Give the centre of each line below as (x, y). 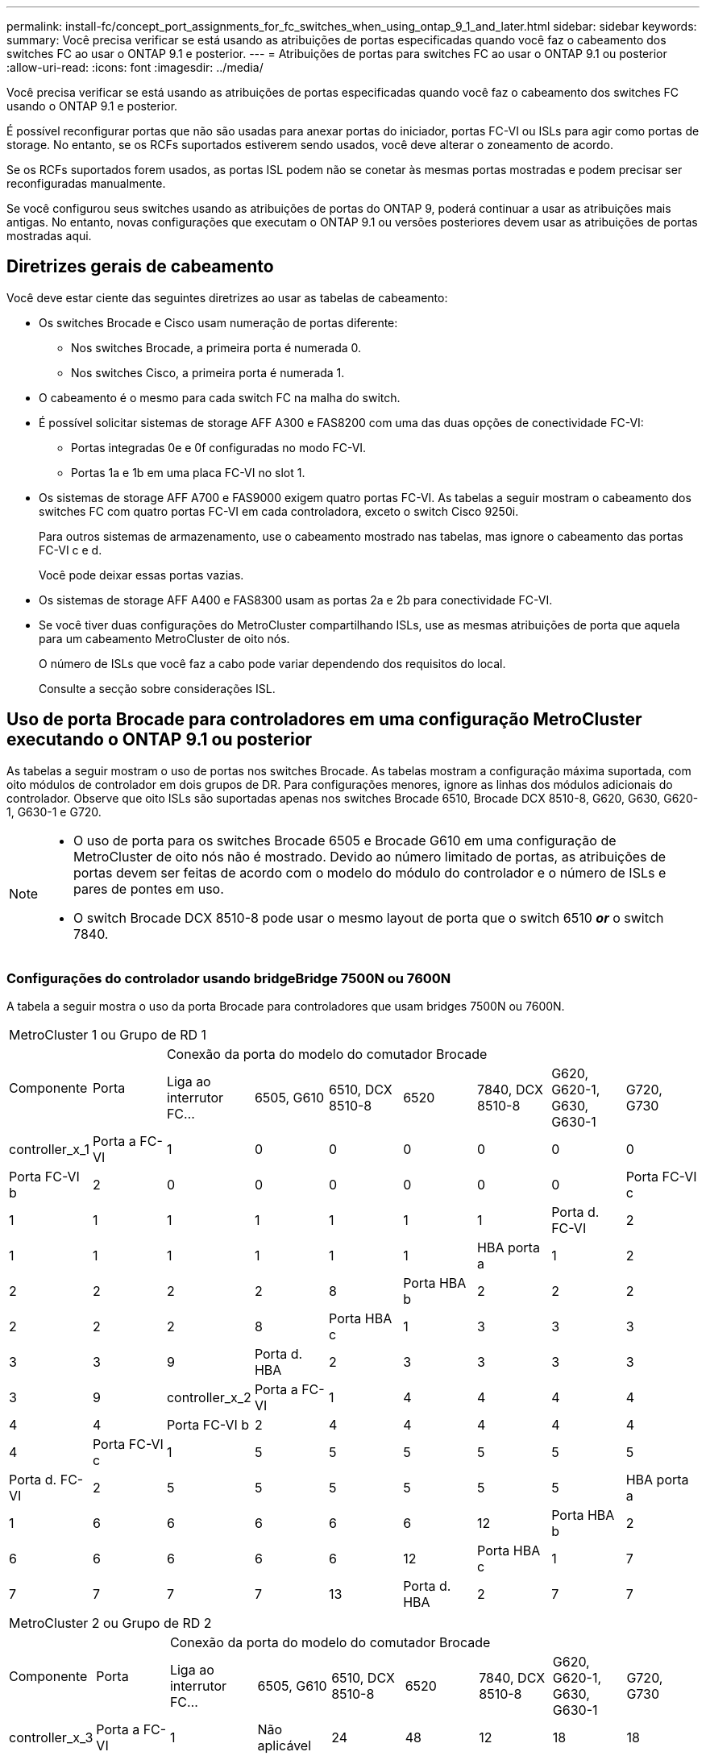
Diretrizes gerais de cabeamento (140, 267)
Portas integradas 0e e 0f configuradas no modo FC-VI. (219, 447)
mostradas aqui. (49, 236)
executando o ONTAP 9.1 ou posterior (160, 740)
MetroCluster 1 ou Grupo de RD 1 (108, 1035)
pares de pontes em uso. (149, 888)
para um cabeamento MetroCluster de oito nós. (164, 638)
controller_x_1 (49, 1150)
